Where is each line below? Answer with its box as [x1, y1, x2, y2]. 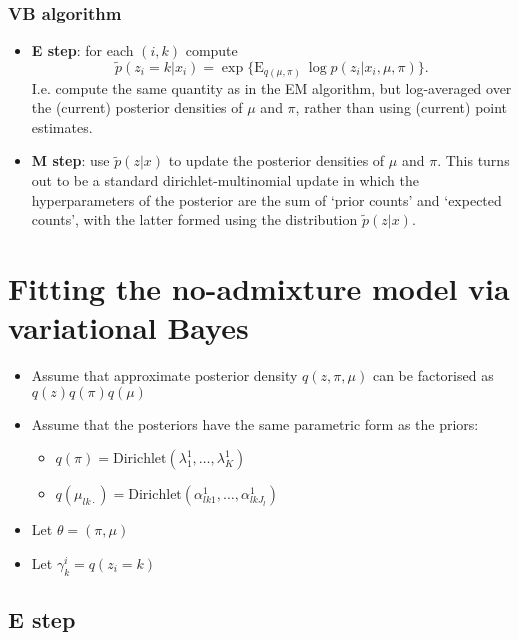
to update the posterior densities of [168, 150, 385, 171]
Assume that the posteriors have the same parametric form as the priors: [31, 413, 479, 434]
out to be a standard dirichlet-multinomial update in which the [31, 169, 419, 190]
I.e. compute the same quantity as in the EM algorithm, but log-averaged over [31, 77, 512, 98]
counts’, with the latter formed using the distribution [31, 209, 358, 230]
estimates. [31, 116, 93, 137]
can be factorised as [372, 365, 494, 386]
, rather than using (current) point [295, 97, 508, 118]
